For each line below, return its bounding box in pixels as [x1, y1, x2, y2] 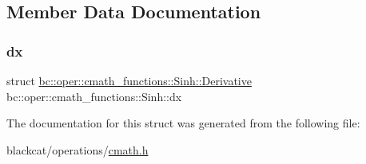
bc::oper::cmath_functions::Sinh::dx [6, 88, 182, 104]
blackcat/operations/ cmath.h [6, 141, 149, 158]
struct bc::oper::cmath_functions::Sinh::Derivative [6, 72, 252, 88]
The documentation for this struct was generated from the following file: [6, 115, 360, 131]
